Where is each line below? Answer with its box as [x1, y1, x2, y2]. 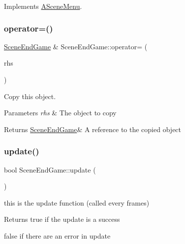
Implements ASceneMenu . [4, 1, 82, 11]
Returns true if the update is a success [4, 214, 120, 224]
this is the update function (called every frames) [4, 197, 150, 208]
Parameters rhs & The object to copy [4, 107, 117, 118]
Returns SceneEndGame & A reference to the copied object [4, 124, 182, 134]
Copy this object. [4, 91, 56, 101]
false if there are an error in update [4, 230, 111, 241]
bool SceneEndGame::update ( [4, 164, 96, 174]
